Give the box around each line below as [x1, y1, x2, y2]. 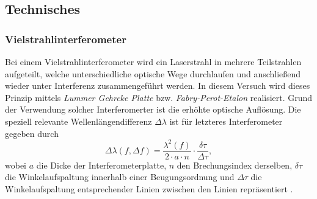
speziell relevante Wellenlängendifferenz [5, 114, 152, 127]
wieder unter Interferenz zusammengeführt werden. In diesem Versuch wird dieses [5, 79, 310, 92]
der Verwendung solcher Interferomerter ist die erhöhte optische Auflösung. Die [5, 103, 301, 116]
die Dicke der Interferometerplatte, [36, 158, 167, 171]
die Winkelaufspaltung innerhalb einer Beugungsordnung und [5, 170, 235, 183]
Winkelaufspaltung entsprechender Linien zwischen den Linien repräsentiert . [5, 182, 293, 195]
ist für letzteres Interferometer [169, 114, 283, 127]
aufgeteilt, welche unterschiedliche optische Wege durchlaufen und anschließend [5, 67, 301, 80]
